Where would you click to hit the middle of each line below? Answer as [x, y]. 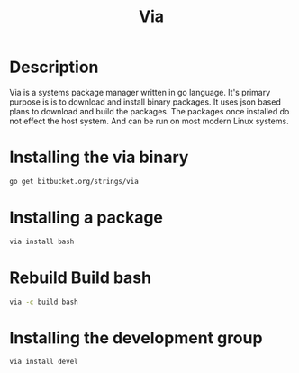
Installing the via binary [99, 157]
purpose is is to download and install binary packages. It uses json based [145, 102]
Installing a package [86, 217]
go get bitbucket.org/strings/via [74, 181]
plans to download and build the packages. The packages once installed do [149, 111]
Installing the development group [136, 337]
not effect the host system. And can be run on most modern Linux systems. [149, 121]
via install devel [44, 362]
